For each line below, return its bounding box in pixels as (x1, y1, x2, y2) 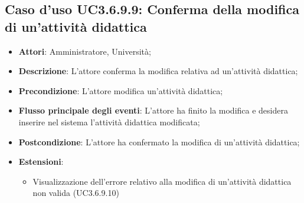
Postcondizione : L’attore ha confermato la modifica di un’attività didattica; (18, 135, 300, 148)
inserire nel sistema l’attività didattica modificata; (18, 115, 200, 128)
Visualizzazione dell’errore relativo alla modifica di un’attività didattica (32, 175, 292, 187)
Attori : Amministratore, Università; (18, 45, 151, 57)
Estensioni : (18, 155, 64, 168)
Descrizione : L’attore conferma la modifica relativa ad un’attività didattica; (18, 65, 298, 77)
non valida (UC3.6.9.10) (32, 187, 119, 199)
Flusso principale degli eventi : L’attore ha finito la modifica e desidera (18, 104, 288, 117)
